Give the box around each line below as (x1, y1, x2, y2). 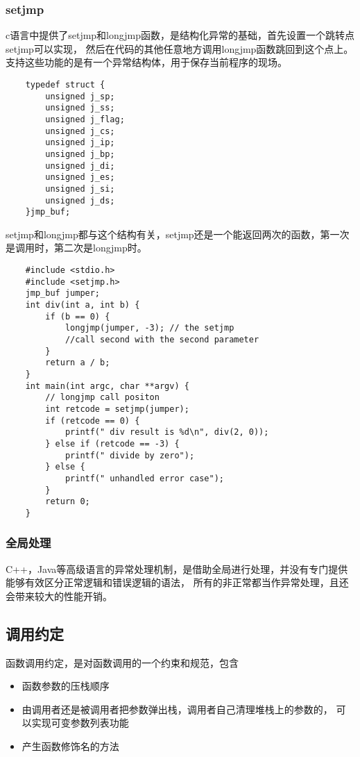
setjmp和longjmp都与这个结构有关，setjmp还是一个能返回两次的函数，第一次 (6, 226, 350, 241)
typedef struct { (25, 80, 105, 90)
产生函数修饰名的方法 (22, 739, 119, 754)
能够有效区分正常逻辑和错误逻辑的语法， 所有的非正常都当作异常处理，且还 (6, 575, 349, 590)
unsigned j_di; (45, 160, 115, 171)
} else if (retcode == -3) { (45, 438, 180, 449)
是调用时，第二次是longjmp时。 (6, 240, 147, 255)
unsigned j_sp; (45, 91, 115, 101)
